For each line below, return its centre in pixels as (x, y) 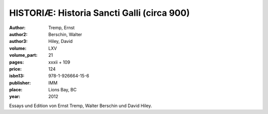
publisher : (20, 83)
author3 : (18, 41)
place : (16, 90)
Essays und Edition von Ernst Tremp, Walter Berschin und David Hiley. (81, 106)
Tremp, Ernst (62, 28)
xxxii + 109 (59, 62)
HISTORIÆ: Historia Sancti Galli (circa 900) (100, 13)
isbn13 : (17, 76)
